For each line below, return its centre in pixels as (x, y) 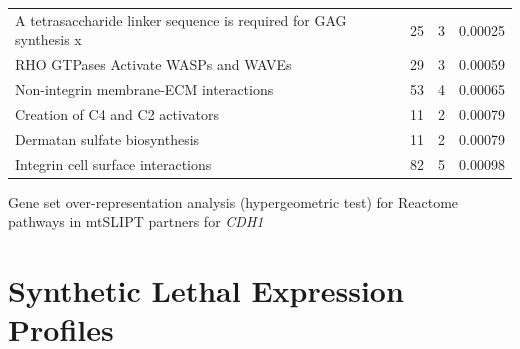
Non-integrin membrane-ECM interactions (144, 89)
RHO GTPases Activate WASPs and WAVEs (153, 64)
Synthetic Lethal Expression (206, 290)
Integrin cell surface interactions (113, 163)
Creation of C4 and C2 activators (117, 113)
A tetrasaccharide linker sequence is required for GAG (181, 19)
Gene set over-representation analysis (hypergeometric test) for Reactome (233, 201)
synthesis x (48, 39)
